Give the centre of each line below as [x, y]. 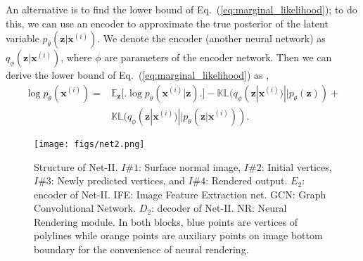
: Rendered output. [247, 180]
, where [76, 57]
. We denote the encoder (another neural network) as [211, 38]
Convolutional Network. [85, 208]
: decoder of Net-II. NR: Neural [219, 208]
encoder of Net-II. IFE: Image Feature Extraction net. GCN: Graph [180, 194]
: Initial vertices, [297, 166]
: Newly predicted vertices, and [118, 180]
